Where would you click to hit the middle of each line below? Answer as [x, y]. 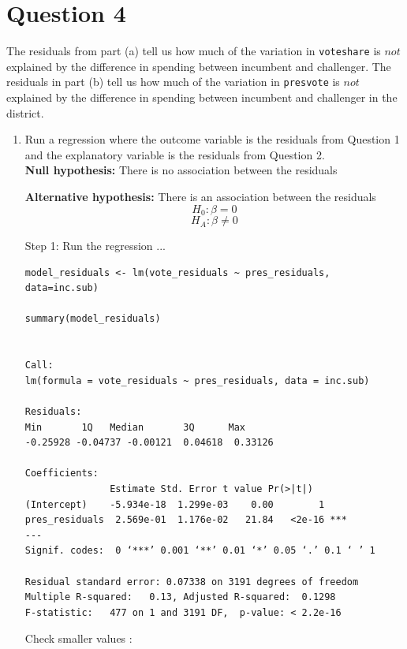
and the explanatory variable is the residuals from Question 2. [175, 154]
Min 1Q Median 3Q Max [135, 427]
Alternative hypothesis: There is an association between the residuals [200, 196]
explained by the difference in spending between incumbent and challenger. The [199, 66]
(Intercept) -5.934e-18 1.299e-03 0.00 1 [175, 504]
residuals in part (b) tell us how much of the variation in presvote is [173, 82]
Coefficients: [62, 474]
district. [25, 112]
